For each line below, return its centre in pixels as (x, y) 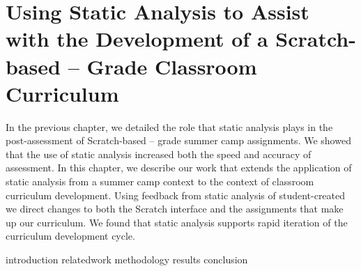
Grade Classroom (172, 66)
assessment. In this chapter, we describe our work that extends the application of (179, 168)
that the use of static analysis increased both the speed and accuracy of (159, 154)
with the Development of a (137, 39)
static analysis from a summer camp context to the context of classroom (160, 181)
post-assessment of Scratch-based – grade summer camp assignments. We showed (178, 140)
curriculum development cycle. (70, 236)
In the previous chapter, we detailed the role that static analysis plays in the (169, 126)
